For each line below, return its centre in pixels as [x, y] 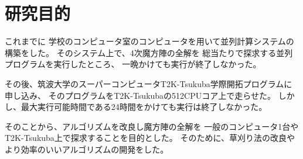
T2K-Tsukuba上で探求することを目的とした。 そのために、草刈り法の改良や [150, 138]
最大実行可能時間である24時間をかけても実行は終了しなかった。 [144, 107]
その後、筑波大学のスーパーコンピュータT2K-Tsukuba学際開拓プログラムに [149, 83]
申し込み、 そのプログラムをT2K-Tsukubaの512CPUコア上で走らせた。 [140, 95]
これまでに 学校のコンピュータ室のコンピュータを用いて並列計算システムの [149, 41]
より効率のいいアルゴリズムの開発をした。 [87, 149]
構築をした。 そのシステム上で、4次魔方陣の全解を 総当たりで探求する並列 [149, 52]
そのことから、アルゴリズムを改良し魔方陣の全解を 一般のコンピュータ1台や [152, 126]
